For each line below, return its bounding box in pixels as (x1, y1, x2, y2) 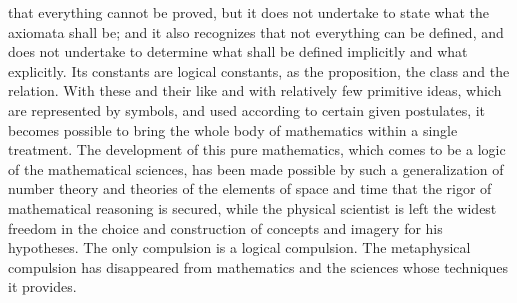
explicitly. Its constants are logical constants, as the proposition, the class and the (8, 60, 510, 81)
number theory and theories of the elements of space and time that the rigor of (8, 178, 492, 199)
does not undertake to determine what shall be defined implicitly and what (8, 41, 468, 62)
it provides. (8, 276, 77, 297)
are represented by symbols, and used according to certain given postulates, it (8, 99, 486, 120)
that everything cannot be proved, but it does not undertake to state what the (8, 2, 489, 22)
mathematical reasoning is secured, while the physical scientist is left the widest (8, 197, 497, 218)
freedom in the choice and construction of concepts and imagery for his (8, 217, 443, 238)
